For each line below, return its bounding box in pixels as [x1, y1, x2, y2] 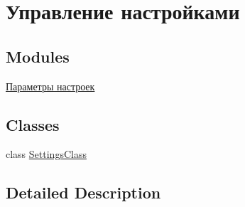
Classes [6, 113, 60, 135]
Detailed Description [6, 181, 161, 203]
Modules [6, 45, 70, 67]
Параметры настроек [6, 78, 95, 93]
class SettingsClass [6, 147, 87, 161]
